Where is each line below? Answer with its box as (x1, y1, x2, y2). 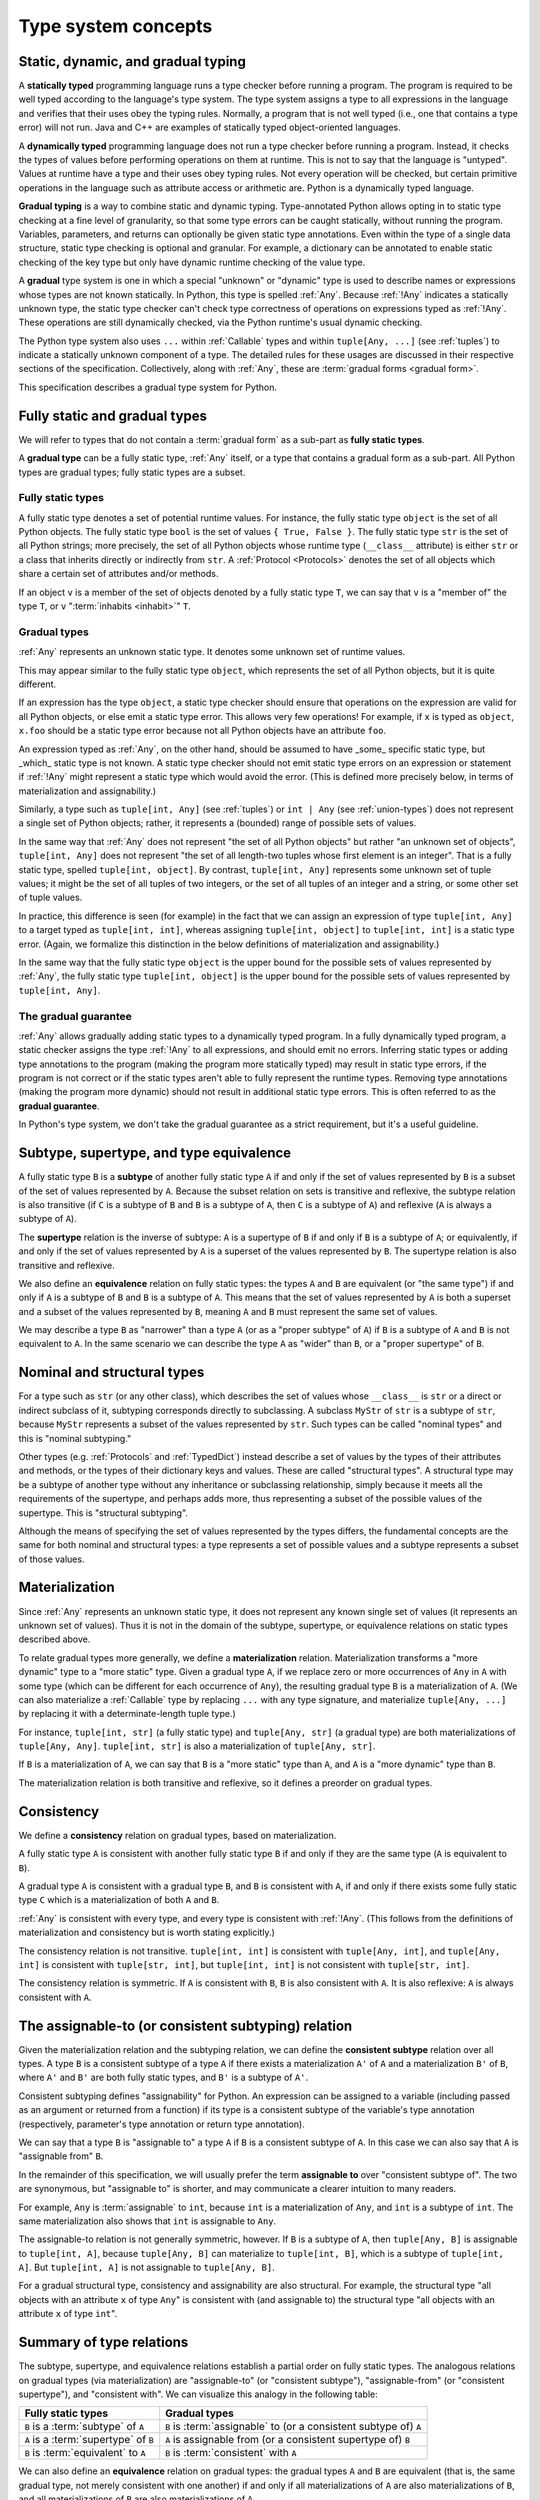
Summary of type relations (18, 2334, 189, 2351)
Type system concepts (18, 15, 213, 37)
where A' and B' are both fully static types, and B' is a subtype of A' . (18, 2071, 309, 2084)
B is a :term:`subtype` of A (24, 2420, 145, 2434)
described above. (18, 1633, 91, 1645)
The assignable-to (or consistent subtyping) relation (18, 2017, 353, 2034)
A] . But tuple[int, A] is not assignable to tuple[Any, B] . (18, 2261, 275, 2274)
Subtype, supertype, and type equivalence (18, 1145, 292, 1162)
